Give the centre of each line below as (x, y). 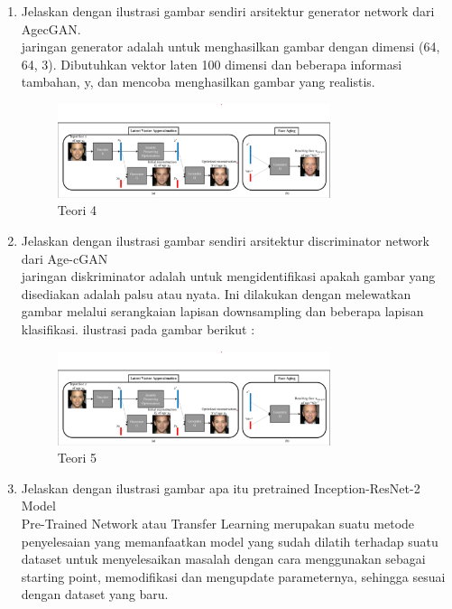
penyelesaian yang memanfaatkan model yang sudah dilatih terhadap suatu (230, 541)
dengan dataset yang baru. (95, 594)
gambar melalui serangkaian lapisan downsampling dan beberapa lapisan (222, 311)
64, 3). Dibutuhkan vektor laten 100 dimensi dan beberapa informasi (212, 64)
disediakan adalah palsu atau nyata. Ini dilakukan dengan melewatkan (216, 293)
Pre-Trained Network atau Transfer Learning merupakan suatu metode (218, 523)
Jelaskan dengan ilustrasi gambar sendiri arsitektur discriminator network (225, 241)
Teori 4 (77, 210)
